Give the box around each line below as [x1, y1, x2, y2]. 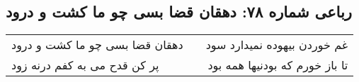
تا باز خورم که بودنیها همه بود [207, 57, 348, 74]
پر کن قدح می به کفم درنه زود [11, 57, 159, 74]
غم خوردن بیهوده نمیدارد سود [205, 36, 348, 53]
